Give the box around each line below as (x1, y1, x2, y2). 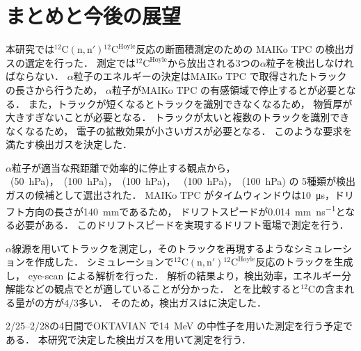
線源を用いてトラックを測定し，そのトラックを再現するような (11, 240, 294, 255)
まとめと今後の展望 (6, 1, 182, 30)
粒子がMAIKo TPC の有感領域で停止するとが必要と (111, 82, 346, 97)
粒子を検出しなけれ (266, 55, 354, 70)
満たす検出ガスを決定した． (6, 137, 132, 152)
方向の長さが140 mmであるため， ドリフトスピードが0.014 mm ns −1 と (24, 202, 346, 218)
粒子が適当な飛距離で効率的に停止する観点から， (11, 160, 236, 174)
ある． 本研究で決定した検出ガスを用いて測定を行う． (6, 332, 252, 347)
